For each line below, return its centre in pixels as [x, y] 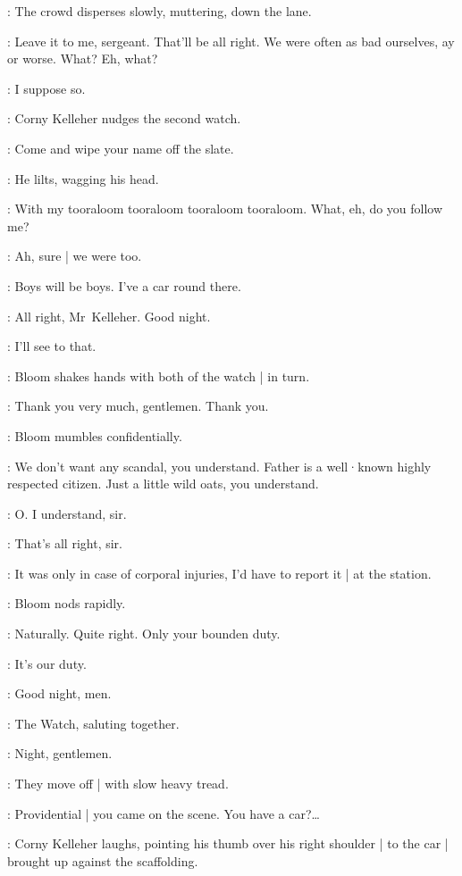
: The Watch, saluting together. [93, 723]
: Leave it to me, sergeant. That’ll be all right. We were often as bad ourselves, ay [231, 41]
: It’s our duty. [47, 663]
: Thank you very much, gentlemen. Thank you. [138, 406]
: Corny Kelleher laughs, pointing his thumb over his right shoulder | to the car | [228, 843]
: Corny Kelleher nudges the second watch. [124, 118]
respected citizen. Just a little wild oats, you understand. [163, 484]
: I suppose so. [46, 88]
